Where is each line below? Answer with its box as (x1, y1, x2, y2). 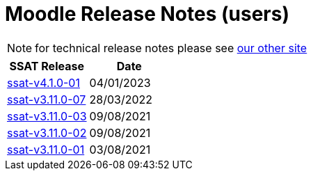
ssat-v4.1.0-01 (7, 75, 80, 90)
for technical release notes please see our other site (35, 40, 307, 55)
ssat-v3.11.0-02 (7, 125, 87, 140)
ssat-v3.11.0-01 (7, 142, 85, 157)
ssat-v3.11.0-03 (7, 109, 87, 123)
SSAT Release (9, 58, 84, 73)
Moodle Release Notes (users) (5, 2, 289, 26)
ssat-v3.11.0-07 (7, 92, 86, 106)
